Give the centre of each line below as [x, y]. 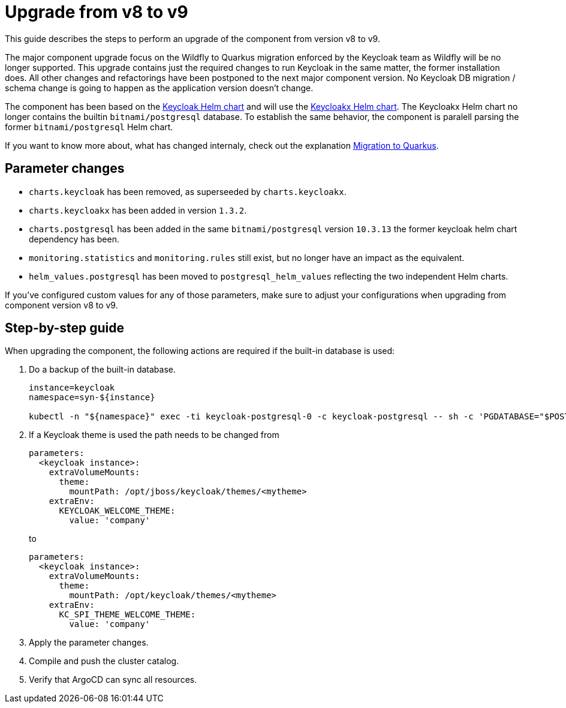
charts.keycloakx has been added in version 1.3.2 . [138, 210]
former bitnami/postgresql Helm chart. [89, 127]
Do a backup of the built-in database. [103, 370]
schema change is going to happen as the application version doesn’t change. [159, 88]
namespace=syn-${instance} [92, 397]
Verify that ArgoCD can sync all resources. [113, 680]
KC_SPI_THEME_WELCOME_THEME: [127, 615]
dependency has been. [74, 239]
